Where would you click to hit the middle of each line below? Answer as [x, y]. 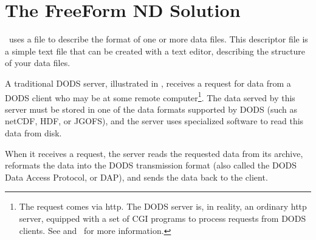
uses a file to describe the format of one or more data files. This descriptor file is [158, 39]
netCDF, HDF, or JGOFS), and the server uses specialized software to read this [154, 121]
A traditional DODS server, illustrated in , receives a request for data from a [148, 83]
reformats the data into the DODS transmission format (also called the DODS [151, 165]
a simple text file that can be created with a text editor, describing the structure [155, 51]
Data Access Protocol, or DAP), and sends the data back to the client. [136, 177]
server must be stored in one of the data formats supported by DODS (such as [151, 109]
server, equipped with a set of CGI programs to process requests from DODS [163, 218]
